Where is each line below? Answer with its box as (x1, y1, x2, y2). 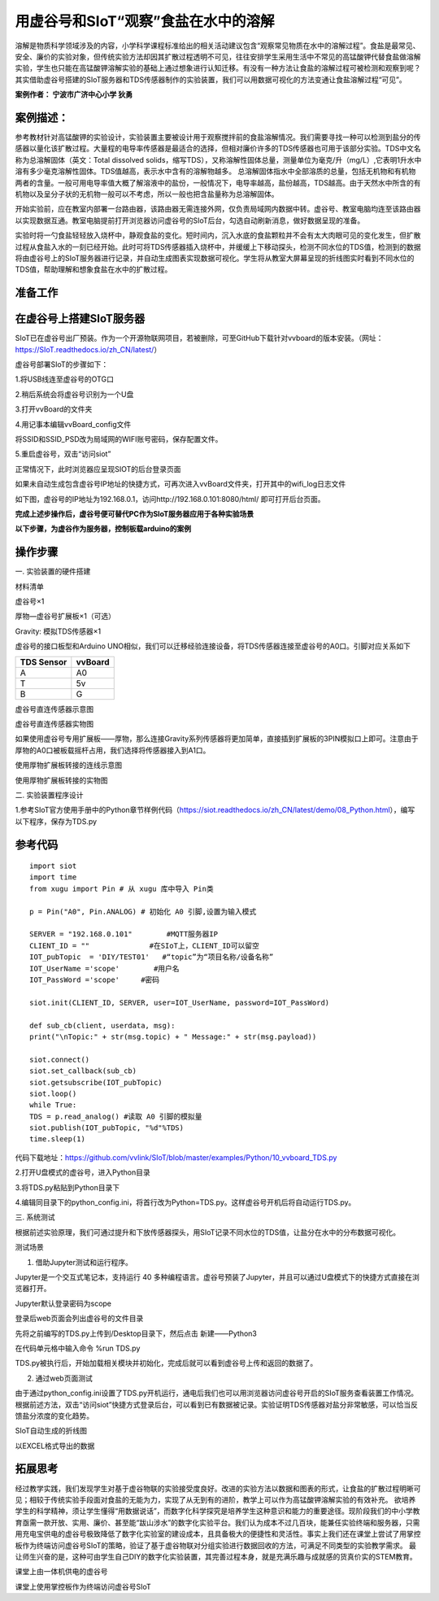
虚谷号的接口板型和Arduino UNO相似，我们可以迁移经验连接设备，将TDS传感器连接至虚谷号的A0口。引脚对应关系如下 (15, 641, 411, 651)
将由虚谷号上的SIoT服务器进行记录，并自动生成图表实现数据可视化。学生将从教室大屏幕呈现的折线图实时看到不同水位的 (15, 253, 415, 263)
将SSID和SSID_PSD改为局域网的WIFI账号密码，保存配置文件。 (15, 434, 223, 443)
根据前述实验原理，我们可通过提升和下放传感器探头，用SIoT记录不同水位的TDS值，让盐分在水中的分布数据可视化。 (15, 1227, 401, 1237)
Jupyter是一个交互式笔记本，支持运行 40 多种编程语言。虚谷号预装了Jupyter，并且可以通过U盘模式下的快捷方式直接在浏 (15, 1272, 420, 1281)
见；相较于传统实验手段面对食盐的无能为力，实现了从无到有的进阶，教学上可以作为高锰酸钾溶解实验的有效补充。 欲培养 (15, 1494, 416, 1504)
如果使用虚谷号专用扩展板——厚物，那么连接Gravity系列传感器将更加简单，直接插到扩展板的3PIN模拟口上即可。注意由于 (15, 734, 419, 744)
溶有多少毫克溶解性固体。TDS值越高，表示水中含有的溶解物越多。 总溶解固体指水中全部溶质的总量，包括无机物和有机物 (15, 167, 416, 177)
